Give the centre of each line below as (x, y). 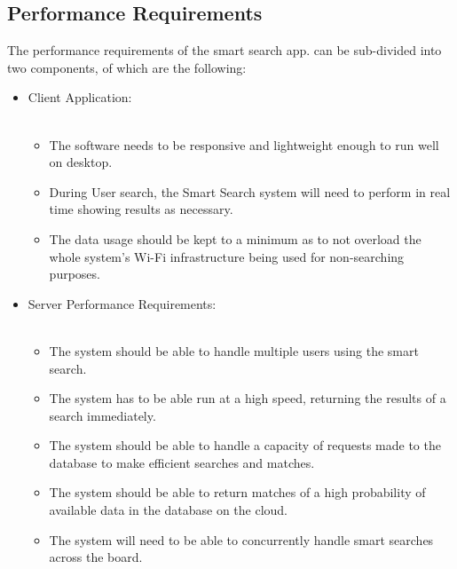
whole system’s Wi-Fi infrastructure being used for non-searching (227, 256)
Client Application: (80, 97)
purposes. (75, 274)
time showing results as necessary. (141, 209)
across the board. (96, 557)
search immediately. (102, 415)
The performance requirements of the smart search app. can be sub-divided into (225, 50)
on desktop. (81, 162)
